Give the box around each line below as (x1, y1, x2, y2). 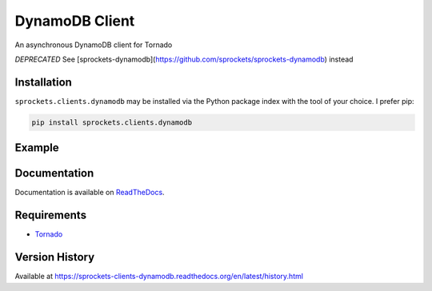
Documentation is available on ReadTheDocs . (14, 188, 165, 197)
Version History (14, 250, 95, 264)
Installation (14, 75, 72, 89)
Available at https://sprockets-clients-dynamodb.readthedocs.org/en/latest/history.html (14, 272, 304, 281)
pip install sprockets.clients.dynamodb (31, 118, 192, 127)
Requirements (14, 209, 87, 222)
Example (14, 141, 59, 155)
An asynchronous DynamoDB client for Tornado (14, 40, 173, 50)
